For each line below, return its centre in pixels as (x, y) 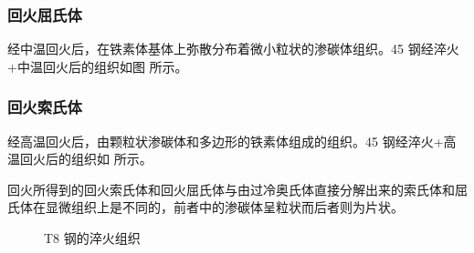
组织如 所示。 (111, 159)
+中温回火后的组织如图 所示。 (98, 66)
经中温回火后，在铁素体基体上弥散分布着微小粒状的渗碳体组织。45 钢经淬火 (233, 49)
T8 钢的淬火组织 (92, 238)
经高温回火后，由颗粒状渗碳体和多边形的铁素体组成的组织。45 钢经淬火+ (226, 141)
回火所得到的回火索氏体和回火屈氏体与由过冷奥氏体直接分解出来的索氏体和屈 (237, 189)
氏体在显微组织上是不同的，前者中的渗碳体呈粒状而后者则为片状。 (205, 207)
